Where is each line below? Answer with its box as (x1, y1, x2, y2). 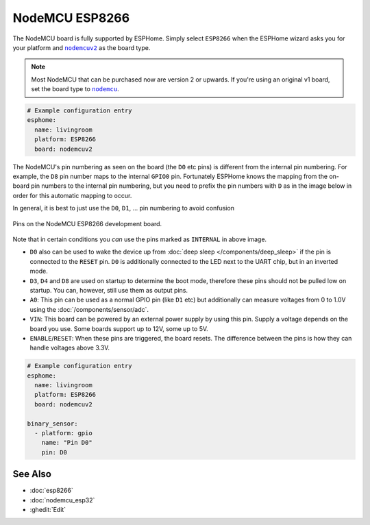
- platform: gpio (34, 429, 92, 437)
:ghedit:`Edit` (29, 506, 66, 514)
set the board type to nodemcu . (31, 85, 119, 93)
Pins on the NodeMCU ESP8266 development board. (12, 219, 162, 228)
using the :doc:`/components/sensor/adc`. (29, 305, 149, 313)
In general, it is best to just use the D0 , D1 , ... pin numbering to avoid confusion (12, 204, 234, 212)
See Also (12, 468, 51, 480)
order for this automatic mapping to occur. (12, 191, 132, 199)
